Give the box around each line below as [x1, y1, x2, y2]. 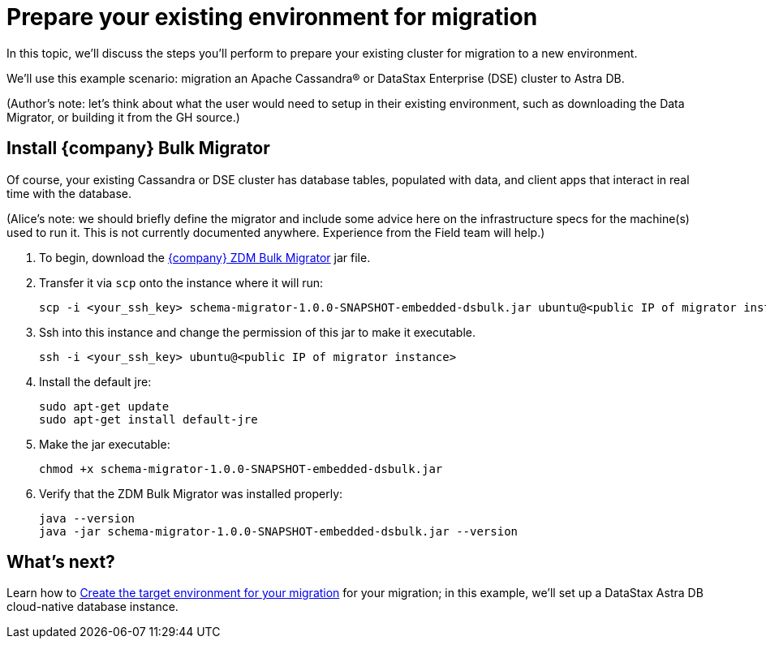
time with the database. [6, 186, 132, 200]
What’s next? [6, 552, 115, 573]
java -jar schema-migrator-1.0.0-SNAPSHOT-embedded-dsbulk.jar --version [39, 524, 519, 538]
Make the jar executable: [39, 436, 170, 451]
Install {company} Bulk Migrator [6, 138, 270, 159]
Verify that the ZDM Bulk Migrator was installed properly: [39, 486, 343, 501]
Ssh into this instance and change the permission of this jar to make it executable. [39, 325, 476, 339]
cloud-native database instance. [6, 600, 179, 614]
